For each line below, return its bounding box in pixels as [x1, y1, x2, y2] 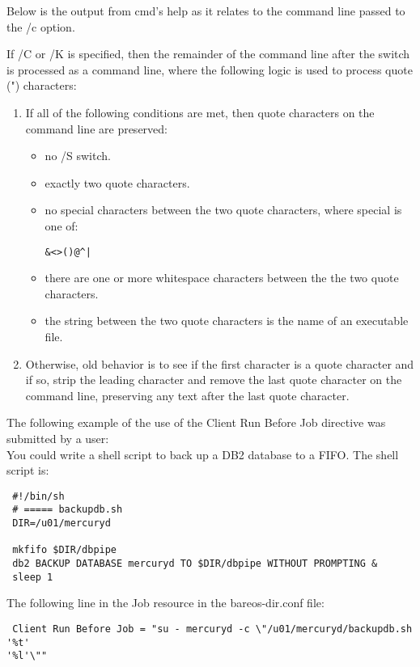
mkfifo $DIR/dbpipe [12, 544, 117, 556]
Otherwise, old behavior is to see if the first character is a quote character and [25, 355, 414, 372]
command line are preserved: [25, 120, 168, 137]
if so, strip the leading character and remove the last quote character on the [25, 371, 402, 388]
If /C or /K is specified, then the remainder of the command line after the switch [6, 45, 410, 62]
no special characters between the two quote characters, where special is [45, 201, 402, 218]
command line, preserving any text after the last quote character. [25, 386, 350, 403]
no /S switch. [45, 147, 111, 164]
